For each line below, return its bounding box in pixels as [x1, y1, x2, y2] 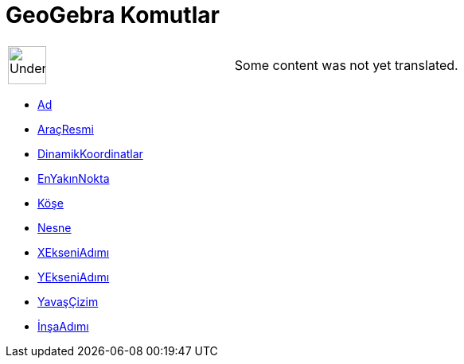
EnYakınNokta [37, 171, 110, 185]
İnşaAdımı [37, 319, 89, 333]
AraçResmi [37, 122, 94, 136]
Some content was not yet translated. [234, 56, 458, 73]
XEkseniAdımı [37, 245, 110, 259]
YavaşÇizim [37, 294, 99, 308]
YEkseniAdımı [37, 269, 110, 284]
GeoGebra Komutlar [6, 2, 220, 29]
